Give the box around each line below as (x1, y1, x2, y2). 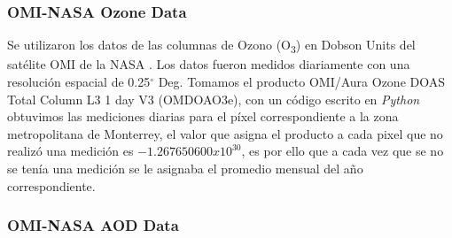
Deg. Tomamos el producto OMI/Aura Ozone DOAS (158, 72, 445, 90)
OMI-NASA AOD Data (7, 214, 179, 236)
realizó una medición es (7, 142, 134, 160)
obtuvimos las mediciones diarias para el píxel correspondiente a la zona (7, 107, 399, 126)
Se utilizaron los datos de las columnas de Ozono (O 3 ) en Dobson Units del (7, 35, 416, 57)
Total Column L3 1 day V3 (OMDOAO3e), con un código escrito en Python (7, 89, 420, 108)
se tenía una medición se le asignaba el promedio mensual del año (7, 158, 363, 177)
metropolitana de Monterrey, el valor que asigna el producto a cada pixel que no (7, 124, 443, 142)
